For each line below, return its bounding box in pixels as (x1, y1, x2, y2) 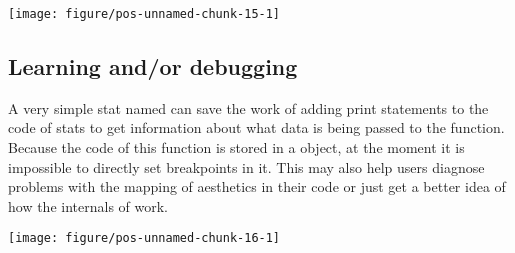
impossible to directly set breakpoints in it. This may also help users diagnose (8, 156, 485, 177)
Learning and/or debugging (8, 51, 298, 82)
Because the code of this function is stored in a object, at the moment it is (8, 137, 465, 158)
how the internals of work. (8, 195, 168, 216)
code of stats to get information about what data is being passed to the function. (8, 117, 505, 138)
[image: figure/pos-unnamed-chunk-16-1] (8, 231, 281, 246)
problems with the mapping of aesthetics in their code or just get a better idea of (8, 176, 506, 197)
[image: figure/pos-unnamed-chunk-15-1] (8, 7, 281, 21)
